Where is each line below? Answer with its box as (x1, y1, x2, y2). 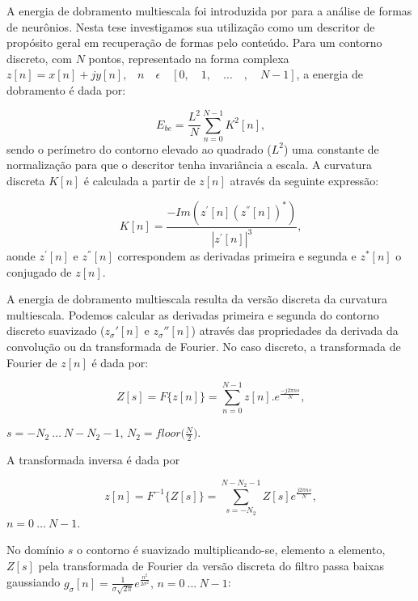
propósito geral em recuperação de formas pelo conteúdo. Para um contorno (6, 34, 382, 51)
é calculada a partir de (83, 172, 196, 189)
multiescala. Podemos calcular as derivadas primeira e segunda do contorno (6, 306, 379, 323)
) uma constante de (283, 140, 379, 157)
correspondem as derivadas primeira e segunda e (117, 248, 357, 265)
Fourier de (6, 353, 57, 370)
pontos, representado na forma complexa (88, 49, 289, 66)
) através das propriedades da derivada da (191, 322, 399, 339)
